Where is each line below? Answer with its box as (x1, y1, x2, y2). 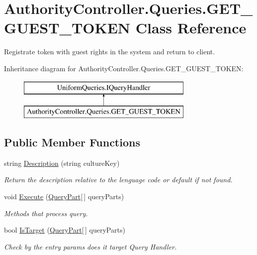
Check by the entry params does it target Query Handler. (4, 241, 177, 252)
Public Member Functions (4, 134, 140, 150)
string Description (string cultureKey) (4, 157, 120, 168)
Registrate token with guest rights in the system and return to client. (4, 46, 215, 57)
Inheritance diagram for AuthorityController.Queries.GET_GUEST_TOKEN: (4, 63, 244, 73)
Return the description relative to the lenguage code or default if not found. (4, 174, 233, 185)
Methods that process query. (4, 208, 88, 218)
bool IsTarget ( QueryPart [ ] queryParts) (4, 225, 125, 235)
